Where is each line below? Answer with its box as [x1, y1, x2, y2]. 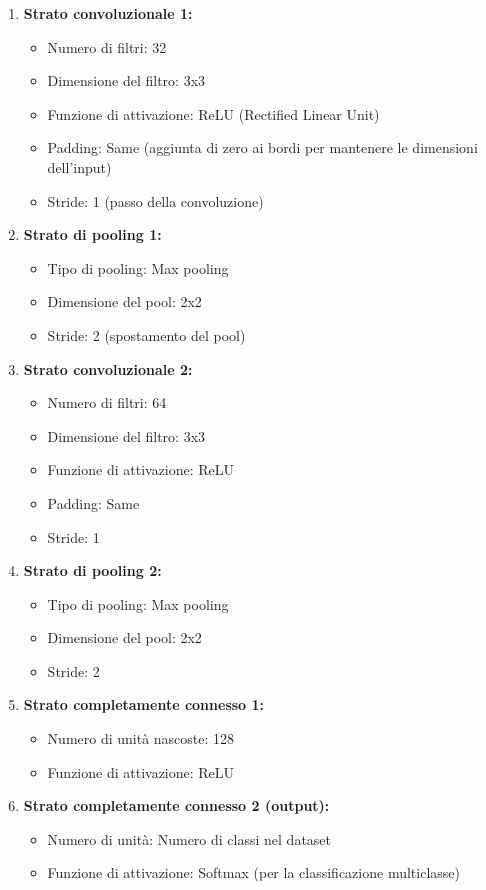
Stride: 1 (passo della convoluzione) [47, 190, 264, 211]
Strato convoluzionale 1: [23, 3, 193, 23]
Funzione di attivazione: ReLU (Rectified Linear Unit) [47, 103, 380, 124]
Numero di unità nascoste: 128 [47, 728, 235, 749]
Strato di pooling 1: [23, 224, 162, 245]
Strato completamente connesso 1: [23, 694, 265, 715]
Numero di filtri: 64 [47, 392, 167, 413]
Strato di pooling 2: [23, 560, 162, 581]
